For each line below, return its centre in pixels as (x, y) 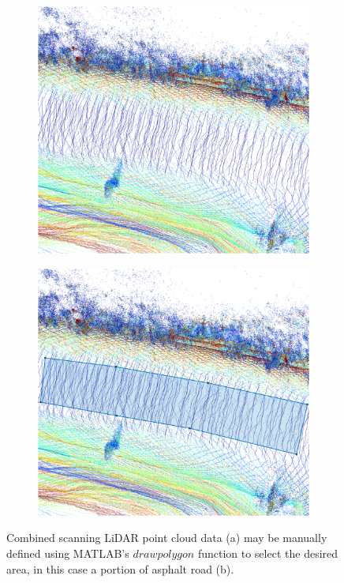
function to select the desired (268, 553)
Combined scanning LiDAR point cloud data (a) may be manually (167, 538)
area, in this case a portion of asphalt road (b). (120, 568)
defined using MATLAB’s (68, 553)
